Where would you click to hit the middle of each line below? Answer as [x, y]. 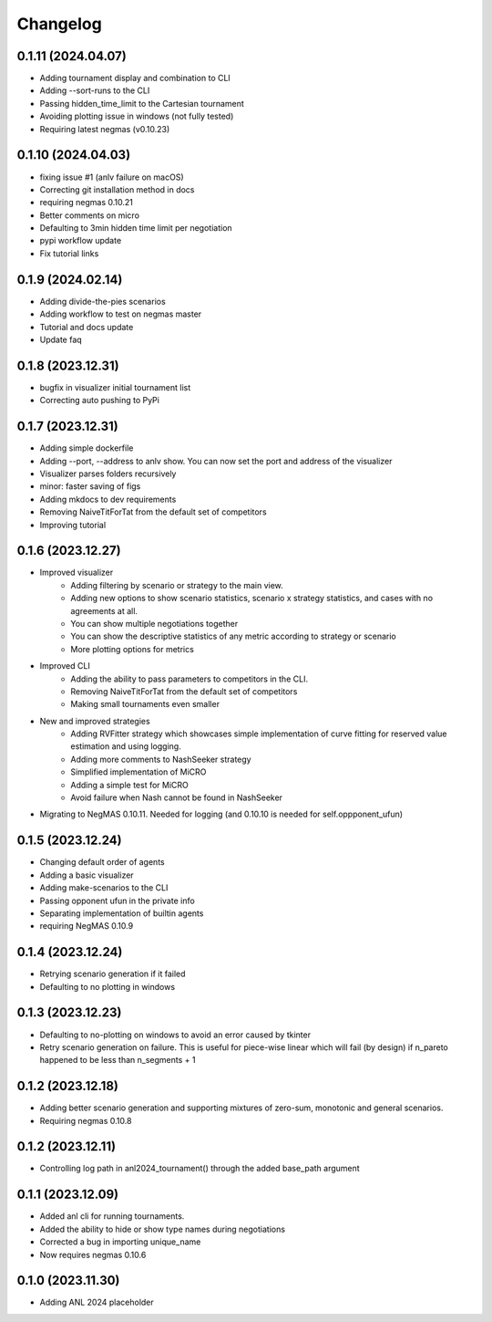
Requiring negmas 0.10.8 [86, 1120]
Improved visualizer [77, 573]
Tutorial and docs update [87, 327]
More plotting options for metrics [133, 649]
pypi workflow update [81, 241]
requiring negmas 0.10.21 [87, 203]
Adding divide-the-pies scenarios [102, 301]
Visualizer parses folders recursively [108, 474]
